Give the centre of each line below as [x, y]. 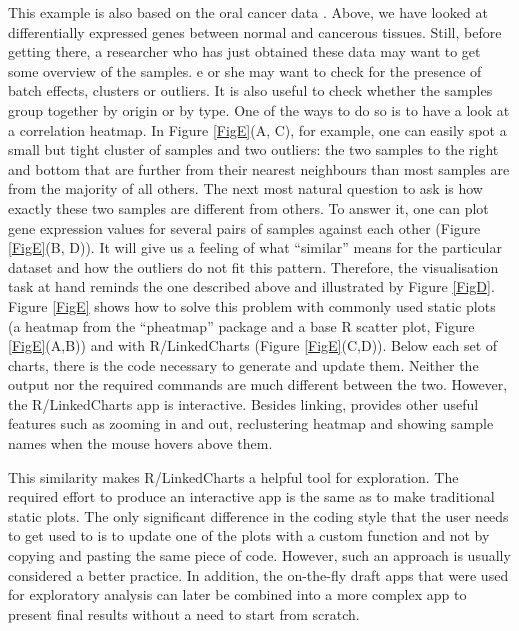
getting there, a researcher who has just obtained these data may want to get [244, 51]
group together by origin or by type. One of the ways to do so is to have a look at [259, 109]
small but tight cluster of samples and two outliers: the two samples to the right [253, 149]
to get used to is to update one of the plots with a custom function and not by [249, 535]
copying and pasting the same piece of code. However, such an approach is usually [259, 555]
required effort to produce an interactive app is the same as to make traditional [251, 496]
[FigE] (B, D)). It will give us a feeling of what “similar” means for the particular [255, 247]
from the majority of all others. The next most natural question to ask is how [245, 188]
